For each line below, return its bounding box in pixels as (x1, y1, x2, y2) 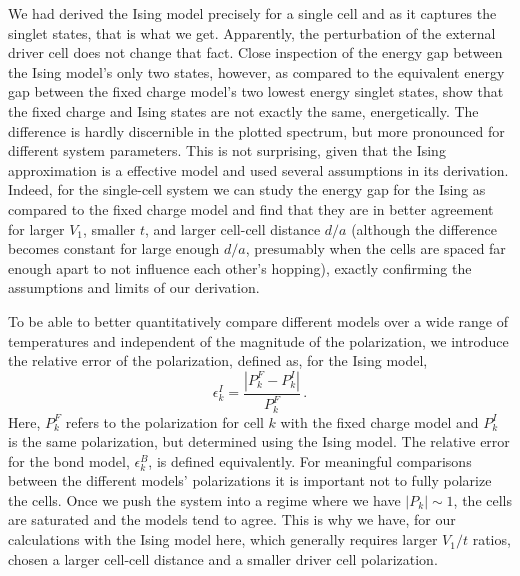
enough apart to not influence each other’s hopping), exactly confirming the (8, 257, 472, 278)
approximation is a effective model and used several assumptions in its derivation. (8, 159, 509, 180)
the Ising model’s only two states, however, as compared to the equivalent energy (8, 61, 505, 82)
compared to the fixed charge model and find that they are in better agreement (8, 198, 494, 219)
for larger (8, 218, 65, 239)
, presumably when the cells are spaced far (245, 238, 506, 259)
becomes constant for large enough (8, 238, 220, 259)
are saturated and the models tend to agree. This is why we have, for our (8, 509, 456, 530)
